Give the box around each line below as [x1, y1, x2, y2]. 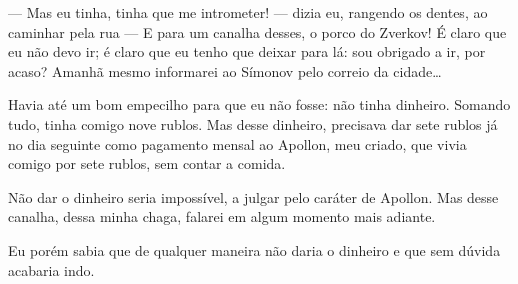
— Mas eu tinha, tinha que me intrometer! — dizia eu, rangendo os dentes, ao [8, 2, 488, 22]
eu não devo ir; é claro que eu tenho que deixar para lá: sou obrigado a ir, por [8, 41, 486, 62]
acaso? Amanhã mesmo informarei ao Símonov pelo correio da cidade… [8, 60, 442, 81]
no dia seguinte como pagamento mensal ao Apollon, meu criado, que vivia [8, 133, 467, 154]
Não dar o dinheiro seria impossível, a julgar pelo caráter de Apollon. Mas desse [8, 186, 499, 207]
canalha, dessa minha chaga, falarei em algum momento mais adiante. [8, 206, 436, 227]
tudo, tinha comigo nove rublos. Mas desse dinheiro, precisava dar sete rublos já [8, 113, 498, 134]
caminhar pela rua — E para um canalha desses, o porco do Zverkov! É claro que [8, 21, 507, 42]
